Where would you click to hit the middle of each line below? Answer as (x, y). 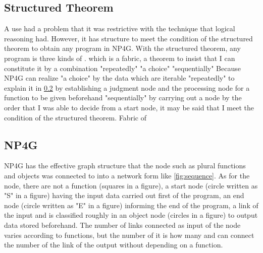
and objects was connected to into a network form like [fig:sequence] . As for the (127, 175)
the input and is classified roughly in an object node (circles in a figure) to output (131, 215)
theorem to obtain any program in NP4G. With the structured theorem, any (122, 48)
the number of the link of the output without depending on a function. (114, 245)
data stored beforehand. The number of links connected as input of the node (122, 225)
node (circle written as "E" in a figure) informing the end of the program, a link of (131, 205)
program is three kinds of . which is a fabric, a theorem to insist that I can (120, 58)
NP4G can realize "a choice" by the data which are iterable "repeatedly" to (119, 78)
